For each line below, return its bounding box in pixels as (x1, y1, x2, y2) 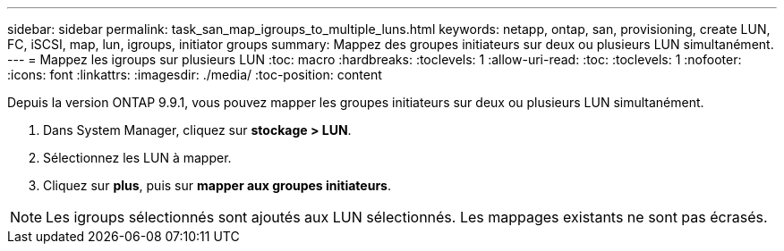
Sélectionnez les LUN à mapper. (43, 150, 232, 165)
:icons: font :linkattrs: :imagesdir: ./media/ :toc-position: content (7, 67, 382, 82)
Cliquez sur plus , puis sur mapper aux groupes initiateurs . (43, 178, 391, 193)
